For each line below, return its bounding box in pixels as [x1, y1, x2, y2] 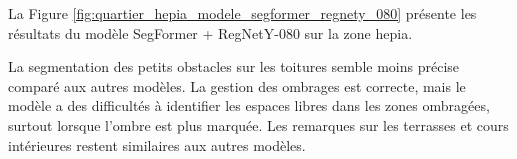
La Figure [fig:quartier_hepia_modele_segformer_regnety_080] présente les [8, 3, 477, 23]
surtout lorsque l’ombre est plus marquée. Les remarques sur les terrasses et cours [8, 114, 509, 135]
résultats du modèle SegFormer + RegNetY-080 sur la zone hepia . [8, 22, 413, 43]
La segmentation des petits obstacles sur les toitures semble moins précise [8, 56, 460, 77]
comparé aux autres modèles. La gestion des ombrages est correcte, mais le [8, 75, 466, 96]
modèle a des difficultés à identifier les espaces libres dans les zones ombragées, [8, 95, 490, 116]
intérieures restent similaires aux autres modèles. [8, 134, 306, 155]
